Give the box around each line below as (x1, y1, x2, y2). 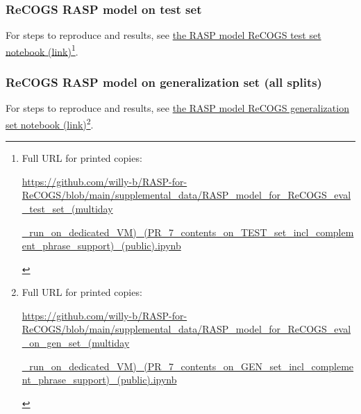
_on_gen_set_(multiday (22, 336, 130, 350)
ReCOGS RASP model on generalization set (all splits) (6, 73, 322, 90)
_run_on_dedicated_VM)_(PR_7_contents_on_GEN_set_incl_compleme (22, 358, 354, 373)
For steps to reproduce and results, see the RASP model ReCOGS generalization (6, 101, 349, 115)
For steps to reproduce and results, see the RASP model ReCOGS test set (6, 28, 321, 42)
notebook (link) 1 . (6, 42, 78, 58)
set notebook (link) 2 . (6, 115, 94, 131)
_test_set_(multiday (22, 201, 113, 215)
